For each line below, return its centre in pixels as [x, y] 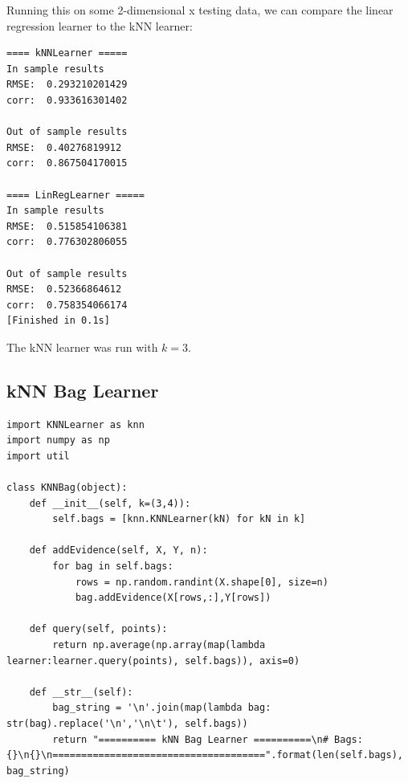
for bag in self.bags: [113, 567]
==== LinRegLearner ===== [75, 195]
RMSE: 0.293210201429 [67, 85]
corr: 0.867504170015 [67, 163]
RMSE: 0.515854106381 [67, 226]
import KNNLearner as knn [75, 424]
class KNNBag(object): [67, 488]
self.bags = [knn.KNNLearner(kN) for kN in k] [179, 519]
